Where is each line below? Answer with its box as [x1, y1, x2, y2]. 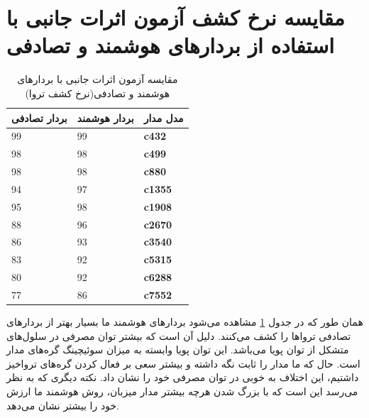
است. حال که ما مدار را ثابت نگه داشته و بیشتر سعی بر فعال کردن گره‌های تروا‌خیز [6, 356, 360, 370]
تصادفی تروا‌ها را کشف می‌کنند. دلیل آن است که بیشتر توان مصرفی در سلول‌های [6, 328, 351, 343]
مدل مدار [143, 110, 184, 125]
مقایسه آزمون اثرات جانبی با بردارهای [17, 72, 178, 87]
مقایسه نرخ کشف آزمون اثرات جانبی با [6, 3, 345, 32]
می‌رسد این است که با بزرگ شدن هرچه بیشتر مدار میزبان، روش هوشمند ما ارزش [6, 384, 358, 398]
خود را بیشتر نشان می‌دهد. [6, 397, 119, 412]
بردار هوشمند [77, 110, 134, 125]
